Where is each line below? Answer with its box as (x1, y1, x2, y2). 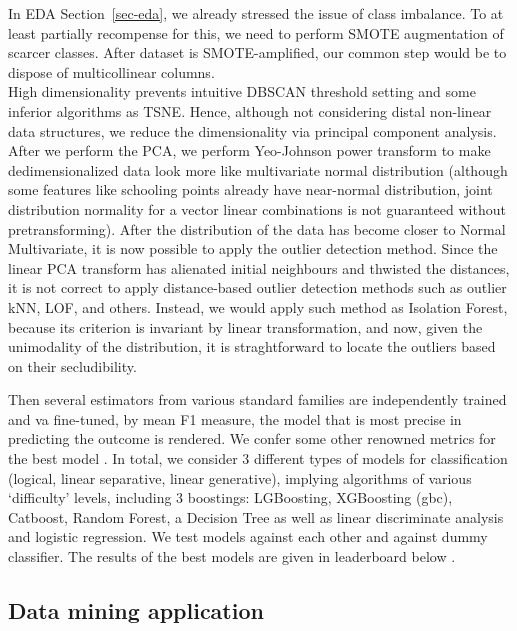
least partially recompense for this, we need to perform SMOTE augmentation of (8, 22, 504, 43)
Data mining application (8, 595, 264, 626)
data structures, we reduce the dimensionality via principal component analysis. (8, 120, 497, 141)
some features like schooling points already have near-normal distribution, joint (8, 179, 493, 200)
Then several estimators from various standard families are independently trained (8, 389, 507, 410)
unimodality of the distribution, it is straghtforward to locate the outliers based (8, 336, 496, 357)
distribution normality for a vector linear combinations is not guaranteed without (8, 198, 506, 219)
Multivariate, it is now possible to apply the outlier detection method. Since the (8, 238, 498, 259)
